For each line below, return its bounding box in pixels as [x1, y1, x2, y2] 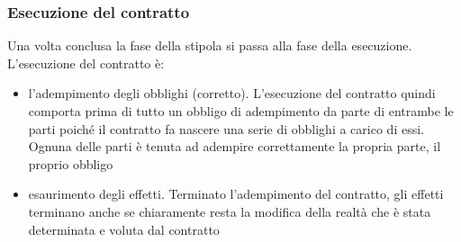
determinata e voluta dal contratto [28, 220, 220, 238]
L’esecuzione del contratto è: [7, 53, 165, 72]
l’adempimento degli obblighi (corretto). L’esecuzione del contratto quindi [28, 84, 436, 103]
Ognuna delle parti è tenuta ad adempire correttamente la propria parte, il [28, 137, 441, 156]
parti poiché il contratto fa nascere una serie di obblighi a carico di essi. [28, 119, 424, 138]
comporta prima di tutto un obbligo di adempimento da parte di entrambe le [28, 102, 454, 120]
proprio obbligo [28, 154, 113, 173]
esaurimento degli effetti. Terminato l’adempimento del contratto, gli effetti [28, 184, 444, 203]
